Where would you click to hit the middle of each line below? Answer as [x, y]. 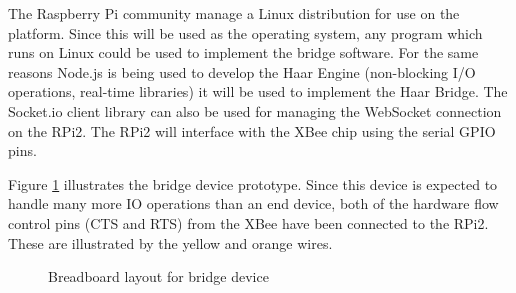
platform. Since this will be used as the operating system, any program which [245, 32]
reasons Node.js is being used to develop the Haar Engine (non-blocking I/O [242, 71]
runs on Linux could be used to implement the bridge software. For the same [243, 52]
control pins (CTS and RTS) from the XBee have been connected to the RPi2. [248, 222]
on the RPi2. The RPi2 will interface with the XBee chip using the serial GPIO [252, 130]
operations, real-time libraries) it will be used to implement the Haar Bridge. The [258, 91]
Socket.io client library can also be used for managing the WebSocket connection [255, 110]
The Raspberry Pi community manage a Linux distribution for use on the [234, 13]
